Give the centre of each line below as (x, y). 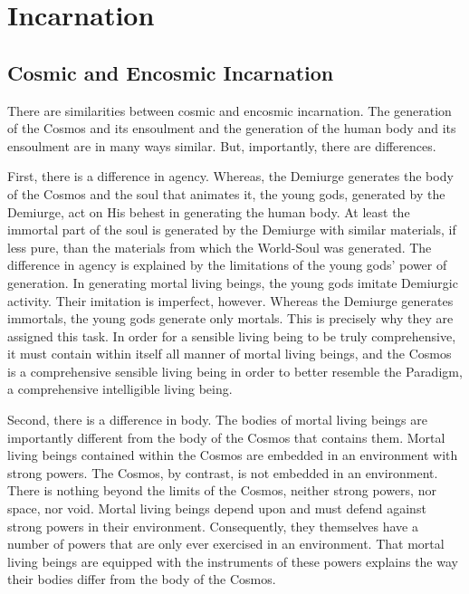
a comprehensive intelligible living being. (120, 389)
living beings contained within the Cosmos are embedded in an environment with (233, 455)
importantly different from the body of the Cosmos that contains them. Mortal (226, 437)
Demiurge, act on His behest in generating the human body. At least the (209, 211)
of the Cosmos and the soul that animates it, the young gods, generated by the (226, 193)
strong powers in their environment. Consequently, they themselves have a (213, 526)
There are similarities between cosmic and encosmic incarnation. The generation (230, 110)
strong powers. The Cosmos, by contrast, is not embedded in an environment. (223, 472)
